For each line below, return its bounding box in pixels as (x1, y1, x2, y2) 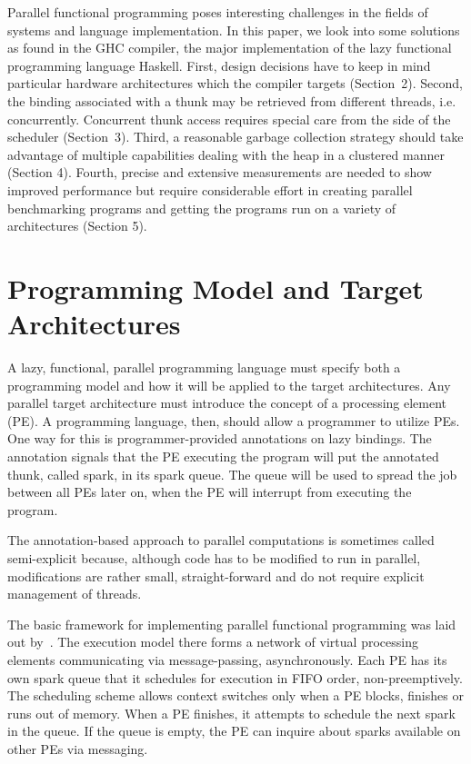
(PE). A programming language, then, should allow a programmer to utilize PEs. (7, 411, 460, 430)
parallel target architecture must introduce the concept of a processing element (7, 393, 447, 412)
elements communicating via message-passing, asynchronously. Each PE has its (7, 650, 447, 669)
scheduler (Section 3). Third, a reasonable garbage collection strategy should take (7, 127, 464, 146)
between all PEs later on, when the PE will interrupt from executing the (7, 482, 412, 501)
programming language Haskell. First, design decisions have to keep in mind (7, 55, 431, 74)
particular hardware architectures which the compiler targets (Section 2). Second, (7, 74, 463, 93)
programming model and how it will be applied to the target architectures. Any (7, 375, 451, 394)
